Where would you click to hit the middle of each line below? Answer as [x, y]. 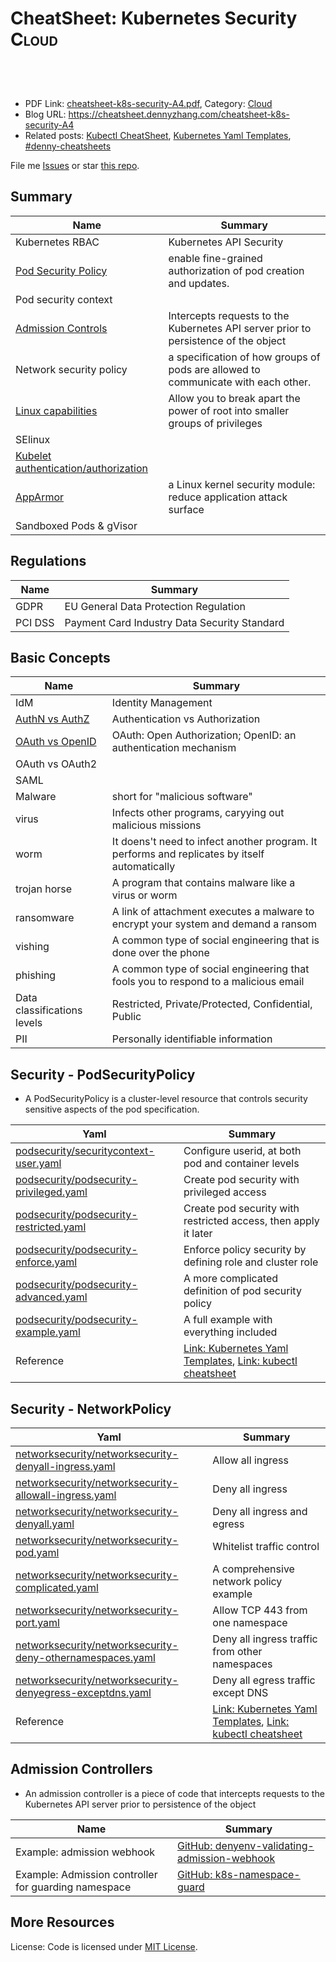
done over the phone [160, 953]
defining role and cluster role [251, 1262]
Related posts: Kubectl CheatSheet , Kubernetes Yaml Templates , [158, 135]
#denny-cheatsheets [68, 146]
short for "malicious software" [182, 797]
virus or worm [144, 895]
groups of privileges [215, 423]
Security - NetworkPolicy [91, 1408]
